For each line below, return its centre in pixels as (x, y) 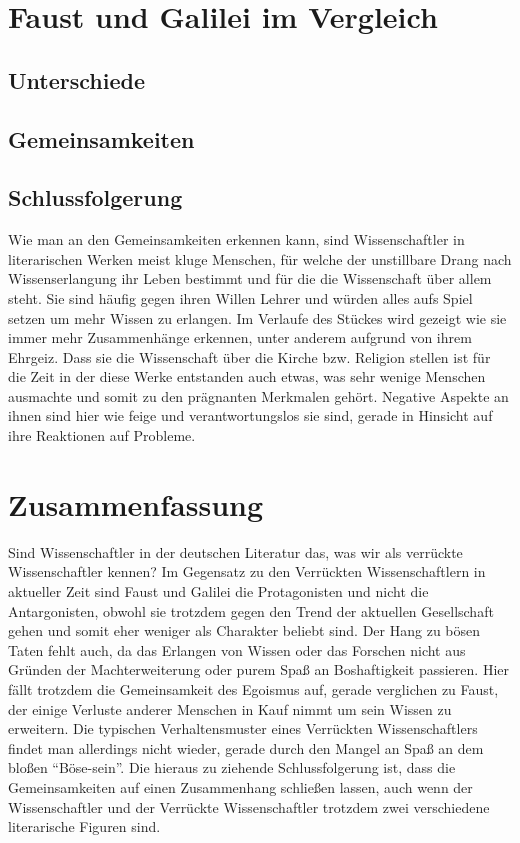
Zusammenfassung (136, 503)
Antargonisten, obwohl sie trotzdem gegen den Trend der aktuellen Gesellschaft (251, 610)
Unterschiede (77, 79)
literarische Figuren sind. (84, 826)
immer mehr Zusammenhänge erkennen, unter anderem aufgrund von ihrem (240, 337)
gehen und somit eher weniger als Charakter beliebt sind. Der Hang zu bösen (244, 630)
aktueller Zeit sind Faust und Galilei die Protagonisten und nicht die (218, 590)
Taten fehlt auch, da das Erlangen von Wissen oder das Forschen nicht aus (237, 649)
